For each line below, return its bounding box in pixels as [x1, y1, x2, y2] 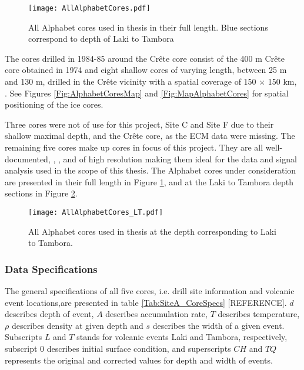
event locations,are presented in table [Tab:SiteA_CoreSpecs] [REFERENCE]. [5, 296, 287, 308]
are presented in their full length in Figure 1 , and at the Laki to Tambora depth [5, 175, 294, 188]
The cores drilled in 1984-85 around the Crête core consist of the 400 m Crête [5, 52, 285, 64]
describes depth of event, [5, 308, 94, 320]
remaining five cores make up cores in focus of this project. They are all [5, 141, 263, 153]
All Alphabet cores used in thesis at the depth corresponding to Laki [28, 225, 276, 237]
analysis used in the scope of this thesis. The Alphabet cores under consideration [5, 164, 296, 176]
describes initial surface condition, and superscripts [46, 342, 231, 354]
